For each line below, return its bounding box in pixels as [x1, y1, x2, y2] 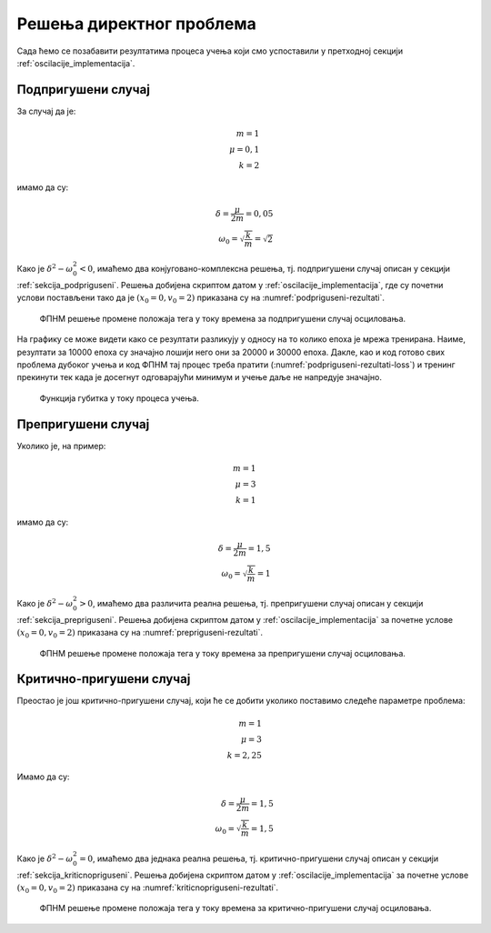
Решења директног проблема [16, 14, 256, 34]
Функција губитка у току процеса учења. [39, 392, 199, 404]
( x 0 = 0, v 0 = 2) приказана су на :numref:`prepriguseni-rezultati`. [16, 627, 264, 640]
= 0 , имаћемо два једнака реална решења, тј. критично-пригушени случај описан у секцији [78, 853, 439, 864]
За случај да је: [16, 105, 76, 116]
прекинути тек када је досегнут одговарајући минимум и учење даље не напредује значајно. [16, 372, 382, 383]
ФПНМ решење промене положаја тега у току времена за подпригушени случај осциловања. [39, 313, 406, 324]
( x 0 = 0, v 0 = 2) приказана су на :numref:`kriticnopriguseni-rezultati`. [16, 882, 279, 895]
